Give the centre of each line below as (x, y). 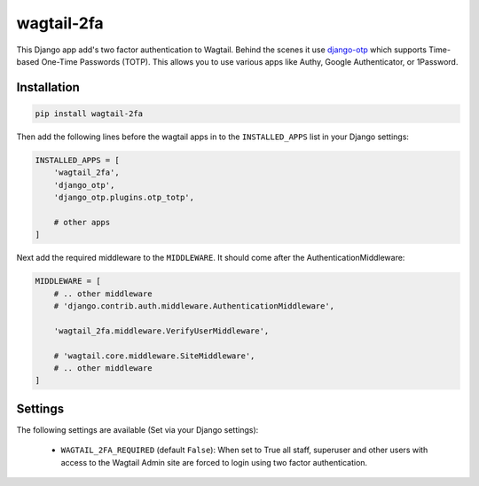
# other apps (82, 222)
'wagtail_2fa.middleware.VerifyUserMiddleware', (161, 331)
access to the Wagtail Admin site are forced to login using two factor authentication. (214, 462)
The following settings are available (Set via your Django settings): (137, 429)
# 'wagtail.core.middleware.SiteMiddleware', (154, 356)
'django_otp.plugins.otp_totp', (124, 198)
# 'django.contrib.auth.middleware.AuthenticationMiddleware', (194, 306)
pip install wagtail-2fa (89, 114)
